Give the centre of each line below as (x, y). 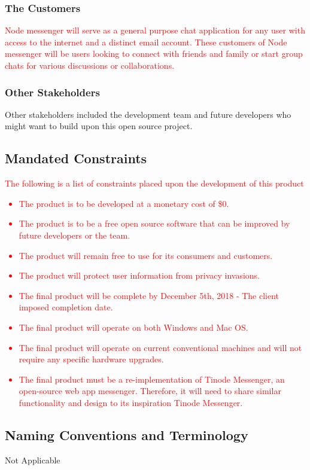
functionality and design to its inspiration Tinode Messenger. (131, 402)
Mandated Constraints (76, 158)
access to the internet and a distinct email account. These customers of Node (146, 42)
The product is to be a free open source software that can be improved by (154, 223)
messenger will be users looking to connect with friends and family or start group (154, 54)
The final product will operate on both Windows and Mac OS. (133, 327)
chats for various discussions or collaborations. (90, 65)
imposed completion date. (66, 307)
